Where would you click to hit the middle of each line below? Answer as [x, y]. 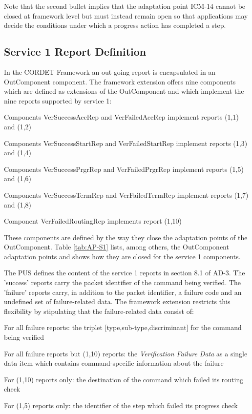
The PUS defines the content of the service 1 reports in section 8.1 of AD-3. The [125, 273]
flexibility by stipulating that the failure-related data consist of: [99, 311]
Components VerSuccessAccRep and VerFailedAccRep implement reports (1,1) [121, 117]
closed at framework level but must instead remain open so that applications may [126, 15]
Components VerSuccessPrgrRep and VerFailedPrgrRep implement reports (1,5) [124, 169]
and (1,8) [18, 204]
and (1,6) [18, 178]
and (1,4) [18, 153]
